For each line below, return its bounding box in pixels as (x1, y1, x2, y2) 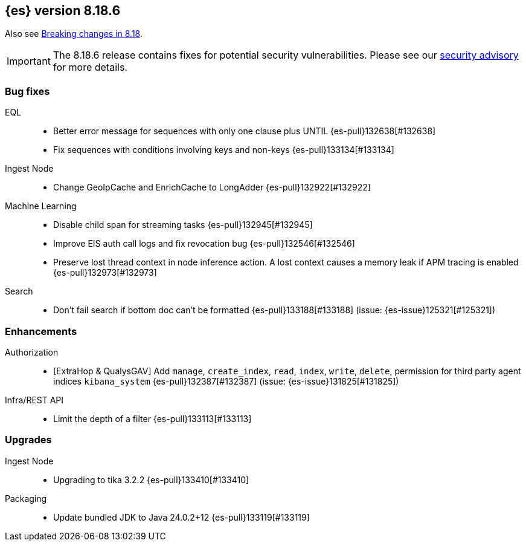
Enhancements (5, 325, 77, 337)
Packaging (5, 493, 47, 504)
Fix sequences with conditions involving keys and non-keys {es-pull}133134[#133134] (53, 145, 394, 155)
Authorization (5, 346, 59, 357)
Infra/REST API (5, 394, 64, 405)
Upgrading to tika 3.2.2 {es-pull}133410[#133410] (53, 474, 249, 485)
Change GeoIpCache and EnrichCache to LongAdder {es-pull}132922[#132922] (53, 182, 371, 193)
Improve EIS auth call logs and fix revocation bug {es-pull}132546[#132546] (53, 238, 355, 249)
